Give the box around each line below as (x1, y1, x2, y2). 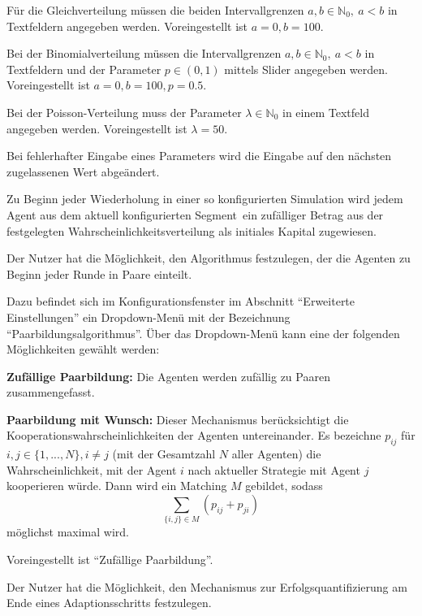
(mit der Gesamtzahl (112, 445, 216, 462)
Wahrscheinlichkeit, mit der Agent (6, 461, 177, 478)
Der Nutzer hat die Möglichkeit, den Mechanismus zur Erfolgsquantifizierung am (6, 578, 407, 595)
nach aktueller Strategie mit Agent (187, 461, 360, 478)
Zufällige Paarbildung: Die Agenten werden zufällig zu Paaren (6, 367, 330, 384)
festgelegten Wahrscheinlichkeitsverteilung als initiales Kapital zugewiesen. (6, 222, 377, 239)
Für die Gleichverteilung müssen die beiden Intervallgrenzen (6, 2, 304, 18)
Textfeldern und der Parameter (6, 60, 161, 77)
